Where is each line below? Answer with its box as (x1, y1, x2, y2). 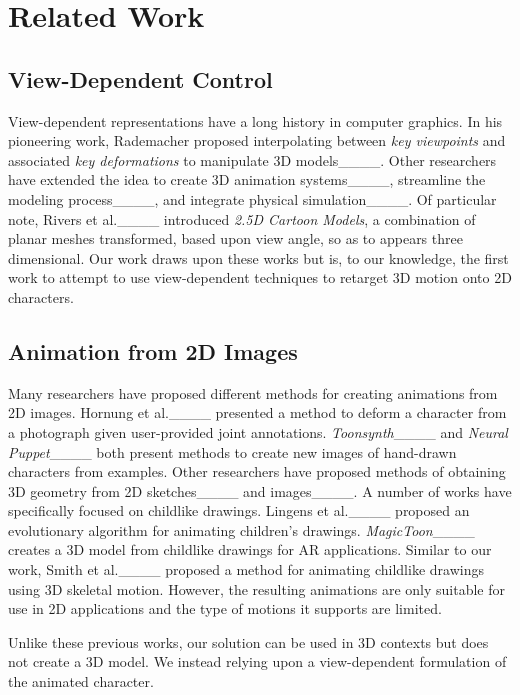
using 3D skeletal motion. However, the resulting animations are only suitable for (8, 578, 505, 599)
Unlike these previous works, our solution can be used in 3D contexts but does (8, 631, 489, 652)
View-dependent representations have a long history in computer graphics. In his (8, 110, 503, 131)
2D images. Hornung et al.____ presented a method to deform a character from (8, 402, 507, 423)
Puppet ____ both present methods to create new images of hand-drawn (8, 441, 457, 462)
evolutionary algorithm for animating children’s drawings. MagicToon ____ (8, 519, 475, 540)
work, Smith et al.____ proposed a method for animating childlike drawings (8, 559, 484, 580)
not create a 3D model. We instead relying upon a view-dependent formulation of (8, 651, 507, 672)
